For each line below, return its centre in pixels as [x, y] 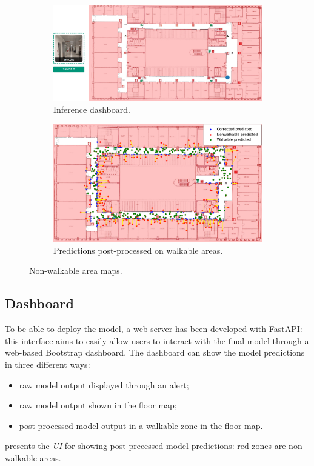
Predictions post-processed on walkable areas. [138, 250]
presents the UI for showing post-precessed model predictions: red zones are [145, 446]
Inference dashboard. [92, 109]
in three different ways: [48, 364]
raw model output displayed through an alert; [104, 384]
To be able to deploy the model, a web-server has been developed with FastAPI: [154, 329]
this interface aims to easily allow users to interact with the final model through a [157, 340]
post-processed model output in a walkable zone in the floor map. [141, 425]
